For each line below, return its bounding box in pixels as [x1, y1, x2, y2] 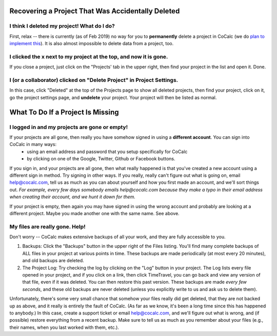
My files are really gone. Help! [9, 223, 86, 230]
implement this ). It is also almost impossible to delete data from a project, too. [9, 40, 174, 47]
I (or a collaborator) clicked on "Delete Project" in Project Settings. [9, 77, 179, 84]
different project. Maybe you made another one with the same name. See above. [9, 210, 180, 216]
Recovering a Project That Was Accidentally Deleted [9, 7, 180, 15]
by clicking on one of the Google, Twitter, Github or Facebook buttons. [27, 156, 175, 162]
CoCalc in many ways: [9, 141, 57, 148]
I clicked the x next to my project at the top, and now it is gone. [9, 53, 168, 60]
